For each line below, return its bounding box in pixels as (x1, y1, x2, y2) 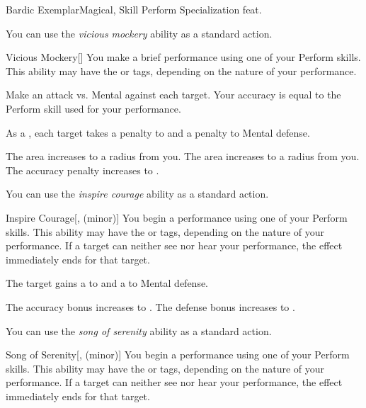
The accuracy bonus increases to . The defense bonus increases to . (6, 299, 295, 314)
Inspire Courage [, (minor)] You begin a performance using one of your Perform (6, 210, 348, 225)
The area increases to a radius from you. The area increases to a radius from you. (6, 149, 360, 164)
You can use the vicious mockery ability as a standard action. (6, 25, 273, 40)
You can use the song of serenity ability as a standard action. (6, 323, 272, 338)
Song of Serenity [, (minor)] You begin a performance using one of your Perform (6, 347, 350, 362)
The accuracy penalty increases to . (6, 162, 159, 177)
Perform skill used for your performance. (6, 101, 181, 115)
